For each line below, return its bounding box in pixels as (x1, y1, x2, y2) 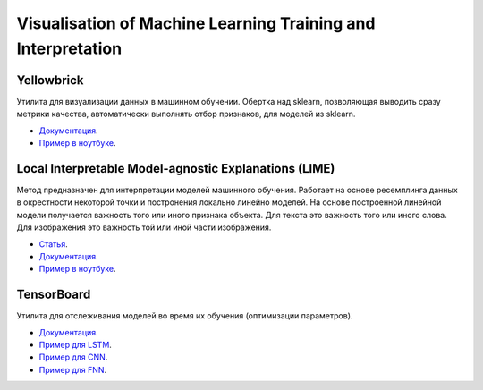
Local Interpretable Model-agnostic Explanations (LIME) (16, 161, 335, 176)
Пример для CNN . (38, 352, 108, 362)
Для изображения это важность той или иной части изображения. (16, 222, 272, 233)
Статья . (38, 238, 68, 250)
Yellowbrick (16, 72, 84, 88)
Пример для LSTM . (38, 339, 112, 350)
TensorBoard (16, 287, 91, 302)
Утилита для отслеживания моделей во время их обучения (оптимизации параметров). (16, 310, 353, 321)
